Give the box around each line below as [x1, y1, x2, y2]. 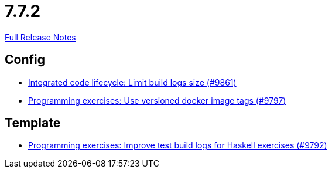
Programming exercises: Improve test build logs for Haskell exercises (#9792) [28, 140, 327, 151]
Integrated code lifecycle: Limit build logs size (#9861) [28, 77, 237, 87]
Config [5, 52, 45, 67]
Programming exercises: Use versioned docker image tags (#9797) [28, 95, 286, 106]
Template [5, 116, 61, 131]
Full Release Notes [5, 32, 76, 42]
